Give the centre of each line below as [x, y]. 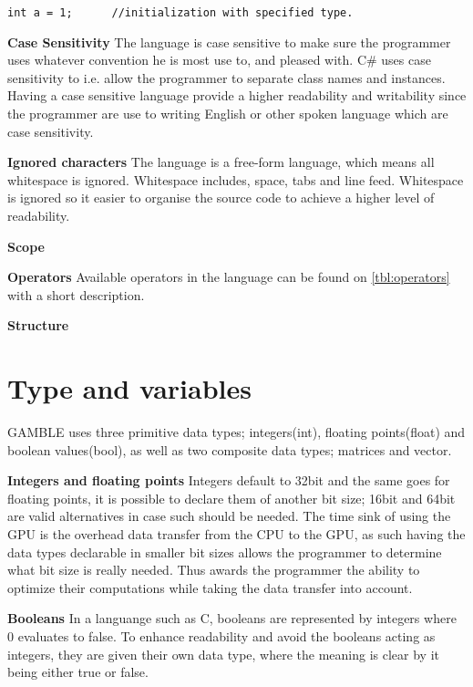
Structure [38, 325]
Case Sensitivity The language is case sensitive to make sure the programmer [229, 42]
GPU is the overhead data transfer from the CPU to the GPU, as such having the [236, 534]
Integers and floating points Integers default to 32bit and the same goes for [229, 480]
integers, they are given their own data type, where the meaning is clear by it [223, 654]
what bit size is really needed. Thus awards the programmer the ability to [214, 570]
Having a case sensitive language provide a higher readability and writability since [237, 95]
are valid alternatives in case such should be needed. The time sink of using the [229, 516]
